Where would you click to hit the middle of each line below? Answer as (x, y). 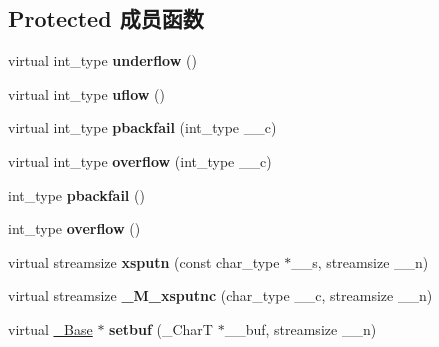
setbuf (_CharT (161, 328)
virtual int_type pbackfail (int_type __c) (142, 127)
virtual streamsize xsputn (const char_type (144, 261)
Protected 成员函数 (106, 18)
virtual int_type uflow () (86, 93)
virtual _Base (50, 328)
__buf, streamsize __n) (300, 328)
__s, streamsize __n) (360, 261)
